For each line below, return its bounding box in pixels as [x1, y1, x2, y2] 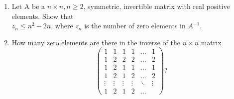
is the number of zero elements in [84, 20, 186, 31]
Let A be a [11, 1, 45, 11]
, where [51, 20, 73, 31]
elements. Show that [11, 10, 74, 21]
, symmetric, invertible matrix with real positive [83, 1, 230, 11]
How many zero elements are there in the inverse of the [11, 37, 180, 47]
